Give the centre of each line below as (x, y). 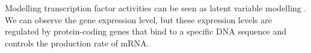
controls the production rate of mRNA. (77, 43)
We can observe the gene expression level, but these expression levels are (138, 19)
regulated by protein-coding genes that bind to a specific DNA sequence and (146, 31)
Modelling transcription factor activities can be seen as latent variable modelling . (156, 8)
